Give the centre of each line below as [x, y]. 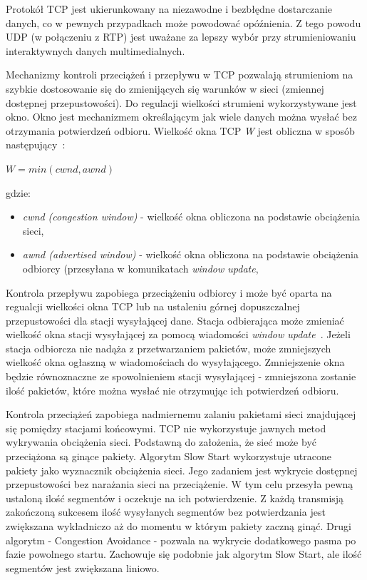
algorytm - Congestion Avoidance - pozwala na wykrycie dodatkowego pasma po [181, 540]
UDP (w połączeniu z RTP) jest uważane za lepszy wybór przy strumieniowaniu [181, 37]
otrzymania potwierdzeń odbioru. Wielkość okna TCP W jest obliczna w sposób [180, 130]
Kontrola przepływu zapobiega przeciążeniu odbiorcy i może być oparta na [169, 292]
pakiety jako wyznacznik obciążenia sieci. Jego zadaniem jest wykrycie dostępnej [182, 470]
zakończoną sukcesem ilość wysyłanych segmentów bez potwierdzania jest [166, 512]
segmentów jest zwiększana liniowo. [83, 568]
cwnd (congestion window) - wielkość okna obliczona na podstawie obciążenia [191, 217]
